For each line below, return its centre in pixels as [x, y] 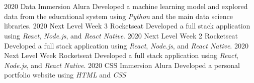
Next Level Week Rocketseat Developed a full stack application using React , [121, 55]
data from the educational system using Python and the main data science [118, 16]
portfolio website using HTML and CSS [65, 75]
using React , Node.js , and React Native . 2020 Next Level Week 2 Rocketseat [121, 35]
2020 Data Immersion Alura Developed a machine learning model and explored [126, 6]
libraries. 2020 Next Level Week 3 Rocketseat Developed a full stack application [127, 26]
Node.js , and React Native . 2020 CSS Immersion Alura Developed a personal [122, 65]
